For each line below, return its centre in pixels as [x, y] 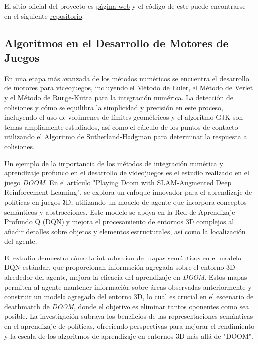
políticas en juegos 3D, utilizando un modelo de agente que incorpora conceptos [126, 202]
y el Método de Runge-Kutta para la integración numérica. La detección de [119, 97]
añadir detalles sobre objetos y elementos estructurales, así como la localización [125, 231]
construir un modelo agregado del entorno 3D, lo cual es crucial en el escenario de [129, 297]
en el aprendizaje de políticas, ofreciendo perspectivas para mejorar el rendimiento [129, 326]
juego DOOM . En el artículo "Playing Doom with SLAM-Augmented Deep [118, 182]
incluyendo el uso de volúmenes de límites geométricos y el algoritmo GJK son [124, 117]
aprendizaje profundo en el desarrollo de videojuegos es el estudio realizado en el [127, 173]
